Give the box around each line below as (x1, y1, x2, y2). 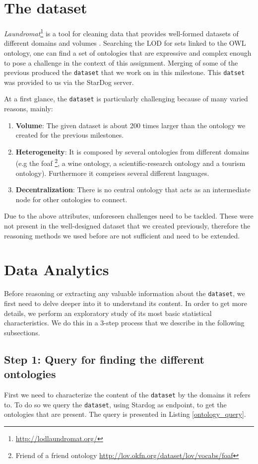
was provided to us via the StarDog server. (4, 77, 134, 87)
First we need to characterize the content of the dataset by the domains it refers (4, 389, 251, 399)
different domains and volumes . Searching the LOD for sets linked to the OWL (4, 38, 246, 48)
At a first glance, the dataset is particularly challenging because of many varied (4, 93, 248, 104)
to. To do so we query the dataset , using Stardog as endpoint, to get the (4, 399, 227, 409)
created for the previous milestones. (15, 130, 124, 140)
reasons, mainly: (4, 103, 53, 114)
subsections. (4, 327, 40, 337)
